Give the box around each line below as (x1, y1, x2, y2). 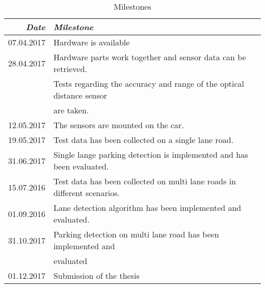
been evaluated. (53, 160, 109, 172)
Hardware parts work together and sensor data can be (53, 51, 246, 63)
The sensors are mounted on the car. (53, 119, 184, 131)
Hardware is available (53, 36, 130, 48)
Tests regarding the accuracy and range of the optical (53, 78, 245, 89)
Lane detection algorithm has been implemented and (53, 202, 242, 213)
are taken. (53, 104, 89, 116)
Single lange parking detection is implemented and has (53, 149, 248, 160)
